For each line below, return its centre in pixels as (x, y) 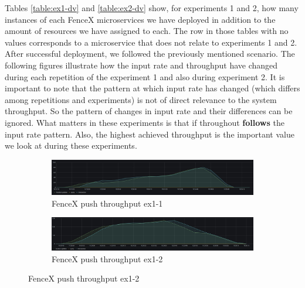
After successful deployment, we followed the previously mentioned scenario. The (150, 54)
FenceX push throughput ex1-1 (107, 203)
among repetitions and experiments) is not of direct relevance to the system (141, 99)
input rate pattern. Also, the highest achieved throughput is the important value (150, 134)
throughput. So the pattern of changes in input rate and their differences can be (149, 111)
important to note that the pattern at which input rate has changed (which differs (152, 88)
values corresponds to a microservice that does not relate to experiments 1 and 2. (151, 42)
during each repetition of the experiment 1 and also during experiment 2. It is (145, 76)
